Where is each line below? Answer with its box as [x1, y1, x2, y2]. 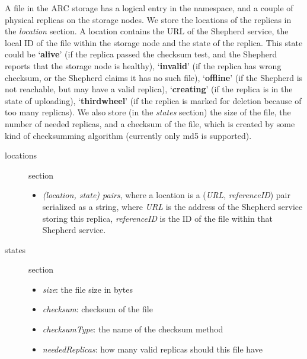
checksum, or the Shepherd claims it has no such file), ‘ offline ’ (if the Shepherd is [5, 71, 303, 83]
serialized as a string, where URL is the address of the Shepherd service [42, 200, 303, 212]
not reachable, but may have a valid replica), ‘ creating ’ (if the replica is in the [5, 83, 293, 95]
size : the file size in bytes [42, 283, 133, 295]
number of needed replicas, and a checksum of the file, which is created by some [5, 117, 295, 130]
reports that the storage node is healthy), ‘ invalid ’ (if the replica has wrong [5, 59, 282, 72]
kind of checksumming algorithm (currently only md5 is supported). [5, 129, 252, 141]
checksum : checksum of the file [42, 303, 153, 315]
